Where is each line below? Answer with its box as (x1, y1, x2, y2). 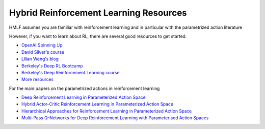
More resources (21, 76, 54, 83)
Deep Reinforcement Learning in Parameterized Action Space (21, 94, 146, 100)
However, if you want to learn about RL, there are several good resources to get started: (9, 33, 187, 39)
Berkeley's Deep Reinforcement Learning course (21, 69, 120, 75)
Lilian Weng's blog (21, 56, 59, 62)
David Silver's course (21, 49, 65, 55)
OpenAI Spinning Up (21, 42, 63, 48)
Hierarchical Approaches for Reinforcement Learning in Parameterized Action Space (21, 108, 192, 114)
